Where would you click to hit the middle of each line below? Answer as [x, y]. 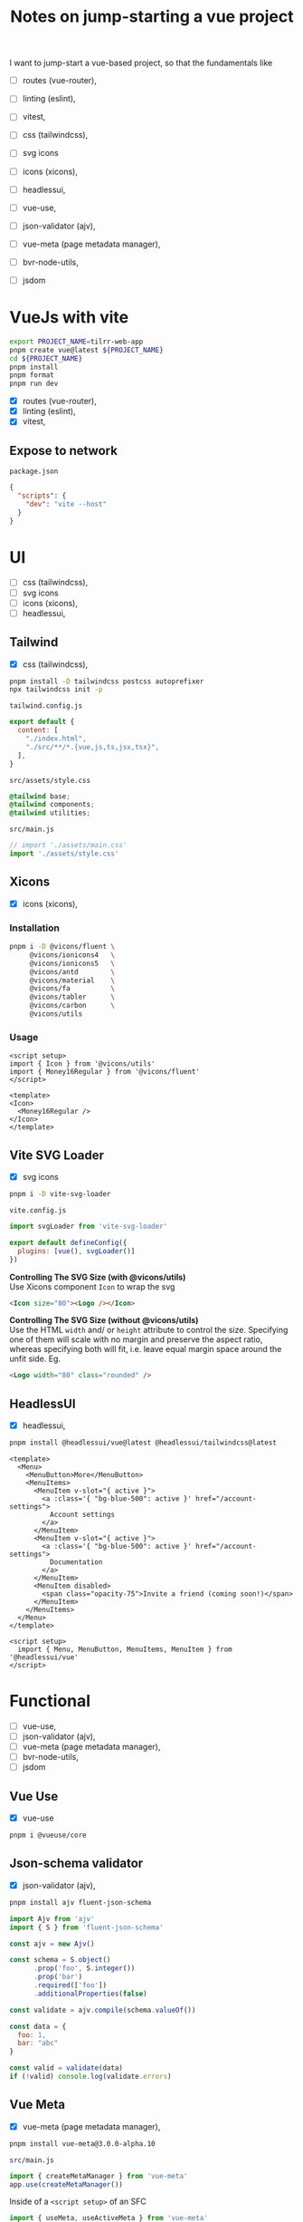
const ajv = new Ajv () [52, 1944]
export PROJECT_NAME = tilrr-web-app [76, 342]
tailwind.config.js [46, 706]
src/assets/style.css [50, 780]
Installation [35, 928]
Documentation [76, 1562]
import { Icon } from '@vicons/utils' [82, 1064]
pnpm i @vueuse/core [48, 1836]
